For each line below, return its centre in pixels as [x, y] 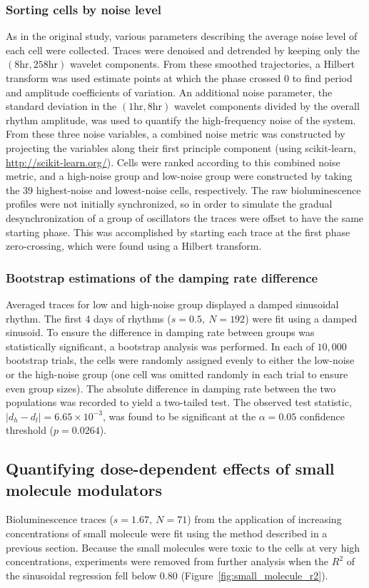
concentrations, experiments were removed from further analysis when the [167, 561]
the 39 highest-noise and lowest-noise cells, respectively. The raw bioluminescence [183, 189]
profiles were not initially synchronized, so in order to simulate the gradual [169, 204]
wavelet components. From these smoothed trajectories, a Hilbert [212, 64]
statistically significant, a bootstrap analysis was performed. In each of [160, 346]
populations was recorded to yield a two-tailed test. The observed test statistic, [179, 402]
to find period [322, 78]
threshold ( [30, 430]
